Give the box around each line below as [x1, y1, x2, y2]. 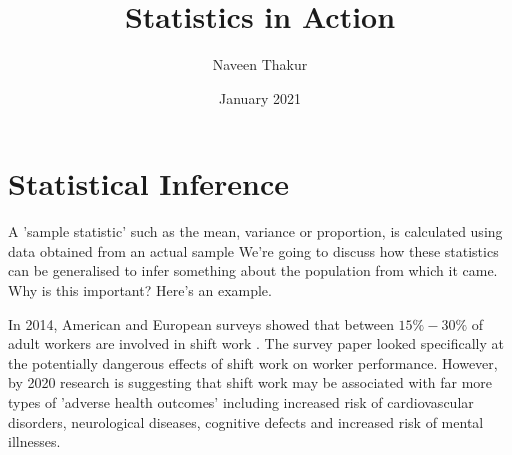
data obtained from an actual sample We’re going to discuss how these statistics [8, 240, 499, 261]
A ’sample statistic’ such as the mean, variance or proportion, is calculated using [8, 221, 503, 242]
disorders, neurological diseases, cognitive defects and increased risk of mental [8, 411, 484, 432]
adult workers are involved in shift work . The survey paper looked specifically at [8, 333, 504, 354]
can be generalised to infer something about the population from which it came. [8, 260, 498, 281]
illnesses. [8, 431, 61, 452]
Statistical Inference [8, 163, 289, 204]
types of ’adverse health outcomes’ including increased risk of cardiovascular [8, 392, 474, 412]
